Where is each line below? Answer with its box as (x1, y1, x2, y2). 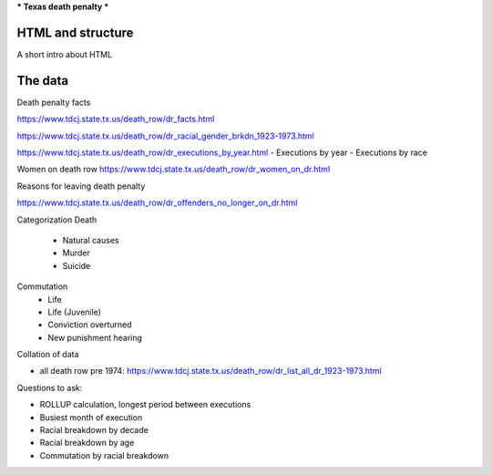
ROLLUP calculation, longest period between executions (39, 399, 251, 410)
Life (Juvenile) (47, 306, 102, 317)
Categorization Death (16, 214, 97, 225)
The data (16, 73, 68, 88)
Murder (62, 247, 90, 259)
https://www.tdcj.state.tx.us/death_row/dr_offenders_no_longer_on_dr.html (16, 197, 298, 209)
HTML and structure (16, 25, 134, 40)
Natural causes (62, 234, 119, 245)
